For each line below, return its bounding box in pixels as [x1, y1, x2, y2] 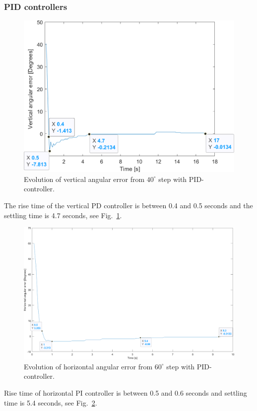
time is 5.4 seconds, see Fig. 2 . [4, 397, 97, 408]
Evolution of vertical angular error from [24, 174, 145, 184]
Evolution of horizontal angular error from [24, 361, 153, 371]
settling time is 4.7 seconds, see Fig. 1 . [4, 210, 122, 220]
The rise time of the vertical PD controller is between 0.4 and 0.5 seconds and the [4, 200, 253, 210]
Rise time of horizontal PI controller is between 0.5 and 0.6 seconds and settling [4, 388, 247, 398]
